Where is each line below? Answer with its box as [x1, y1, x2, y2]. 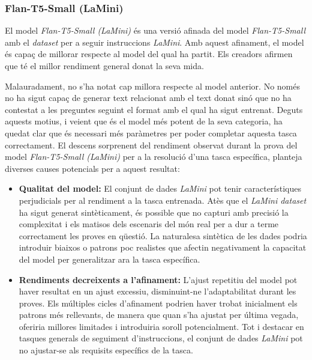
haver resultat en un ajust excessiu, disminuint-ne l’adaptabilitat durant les [19, 285, 296, 297]
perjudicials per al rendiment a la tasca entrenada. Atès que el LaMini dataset [19, 194, 307, 206]
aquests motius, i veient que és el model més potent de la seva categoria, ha [5, 115, 283, 127]
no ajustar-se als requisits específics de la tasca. [19, 344, 193, 356]
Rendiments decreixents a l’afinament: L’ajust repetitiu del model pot [19, 273, 298, 285]
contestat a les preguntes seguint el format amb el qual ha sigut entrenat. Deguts [5, 103, 303, 115]
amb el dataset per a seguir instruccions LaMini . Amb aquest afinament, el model [5, 35, 304, 48]
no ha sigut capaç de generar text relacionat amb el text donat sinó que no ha [5, 91, 292, 104]
